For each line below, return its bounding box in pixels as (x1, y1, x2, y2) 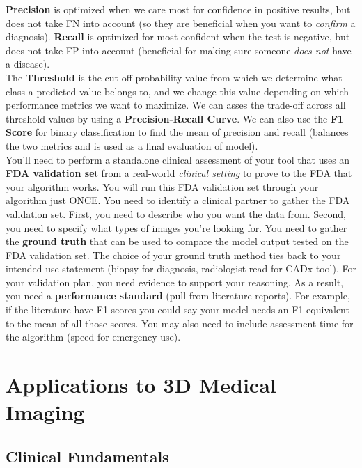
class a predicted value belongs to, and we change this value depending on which (6, 84, 349, 98)
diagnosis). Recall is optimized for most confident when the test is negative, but (6, 29, 350, 44)
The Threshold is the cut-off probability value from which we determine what (6, 70, 343, 84)
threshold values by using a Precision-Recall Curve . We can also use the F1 (6, 111, 344, 125)
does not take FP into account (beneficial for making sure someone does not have (6, 42, 352, 57)
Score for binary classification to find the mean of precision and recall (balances (6, 125, 349, 139)
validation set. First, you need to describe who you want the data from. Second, (6, 206, 346, 221)
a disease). (6, 56, 50, 71)
